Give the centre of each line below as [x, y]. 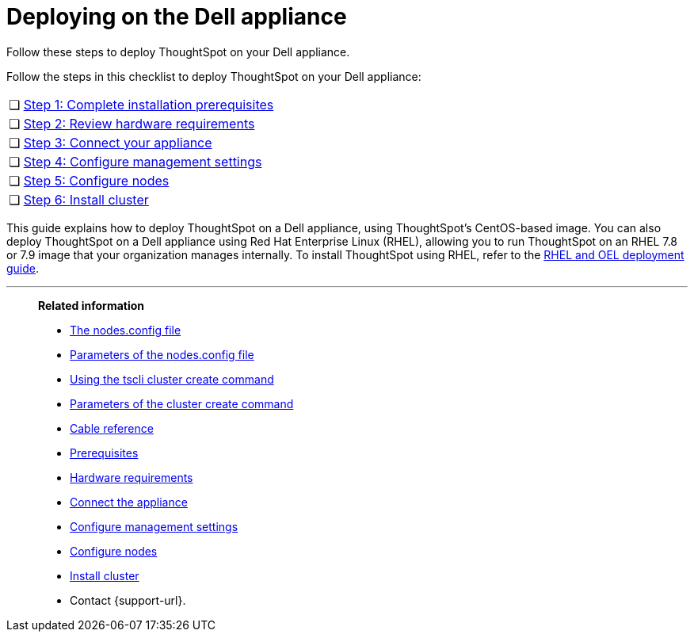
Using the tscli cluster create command [172, 379]
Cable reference [112, 428]
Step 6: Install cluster [86, 199]
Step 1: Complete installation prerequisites [149, 104]
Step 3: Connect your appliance [118, 142]
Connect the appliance [129, 502]
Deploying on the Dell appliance [177, 17]
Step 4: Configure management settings [143, 161]
